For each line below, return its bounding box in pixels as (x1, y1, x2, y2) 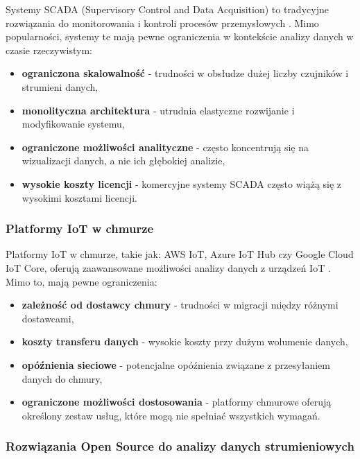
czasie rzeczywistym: (6, 42, 92, 57)
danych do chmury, (22, 371, 103, 386)
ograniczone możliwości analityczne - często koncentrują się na (22, 139, 309, 154)
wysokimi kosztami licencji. (22, 190, 137, 205)
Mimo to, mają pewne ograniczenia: (6, 274, 157, 288)
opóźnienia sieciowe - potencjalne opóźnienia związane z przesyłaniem (22, 357, 330, 372)
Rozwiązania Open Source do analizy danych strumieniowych (6, 438, 354, 455)
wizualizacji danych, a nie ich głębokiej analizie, (22, 153, 225, 168)
